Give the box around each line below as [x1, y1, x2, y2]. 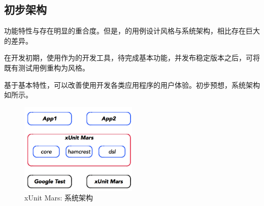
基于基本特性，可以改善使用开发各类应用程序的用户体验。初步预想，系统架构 [4, 79, 260, 90]
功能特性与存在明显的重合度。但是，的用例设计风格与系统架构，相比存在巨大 [4, 25, 260, 36]
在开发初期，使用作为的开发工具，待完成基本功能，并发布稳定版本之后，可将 [4, 52, 260, 63]
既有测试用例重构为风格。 [4, 62, 89, 73]
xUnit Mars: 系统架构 [24, 192, 93, 203]
